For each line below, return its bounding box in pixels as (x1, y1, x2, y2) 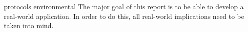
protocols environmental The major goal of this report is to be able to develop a (4, 1, 244, 11)
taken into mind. (4, 20, 54, 31)
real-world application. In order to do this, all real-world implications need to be (4, 11, 244, 21)
